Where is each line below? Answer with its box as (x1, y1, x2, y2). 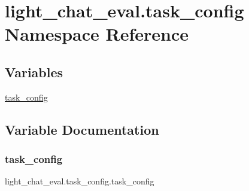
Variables (5, 62, 63, 81)
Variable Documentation (5, 120, 159, 138)
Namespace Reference (5, 22, 189, 46)
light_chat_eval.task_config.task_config (5, 175, 154, 187)
